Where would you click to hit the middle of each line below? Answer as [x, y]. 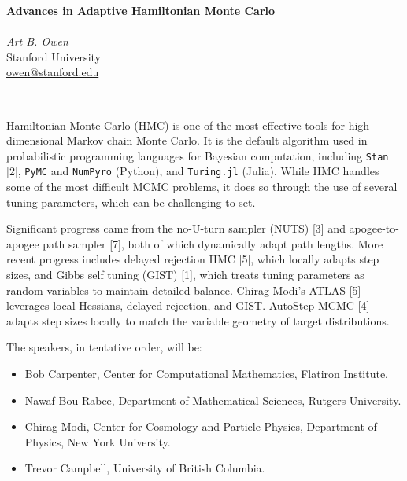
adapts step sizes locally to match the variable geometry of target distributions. [198, 320]
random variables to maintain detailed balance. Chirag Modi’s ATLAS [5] [184, 290]
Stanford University [54, 56]
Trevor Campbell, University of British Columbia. [145, 468]
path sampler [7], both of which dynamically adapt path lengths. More [213, 243]
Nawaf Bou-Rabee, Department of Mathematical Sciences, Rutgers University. [213, 400]
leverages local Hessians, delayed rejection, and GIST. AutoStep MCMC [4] [188, 305]
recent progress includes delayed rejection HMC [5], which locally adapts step [193, 259]
